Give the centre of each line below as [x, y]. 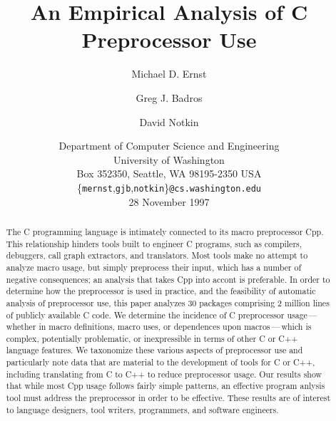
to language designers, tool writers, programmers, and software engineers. [142, 409]
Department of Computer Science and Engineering [169, 146]
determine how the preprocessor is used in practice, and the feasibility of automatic [161, 291]
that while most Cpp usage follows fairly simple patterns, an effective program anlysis [166, 386]
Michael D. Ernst [169, 74]
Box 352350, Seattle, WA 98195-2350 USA [169, 173]
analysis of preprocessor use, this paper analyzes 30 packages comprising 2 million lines [168, 302]
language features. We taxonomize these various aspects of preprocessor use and [154, 350]
